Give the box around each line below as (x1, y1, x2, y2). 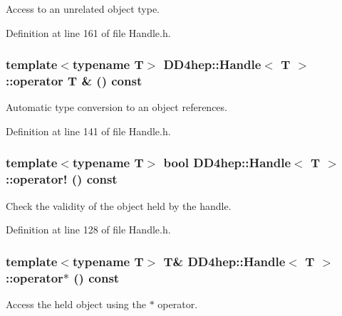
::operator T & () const (6, 72, 142, 90)
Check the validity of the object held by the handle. (6, 198, 232, 213)
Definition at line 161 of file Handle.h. (6, 25, 171, 40)
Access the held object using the (6, 296, 146, 311)
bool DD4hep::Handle (163, 154, 291, 172)
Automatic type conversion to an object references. (6, 100, 227, 115)
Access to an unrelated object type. (6, 1, 160, 16)
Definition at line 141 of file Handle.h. (6, 123, 171, 138)
